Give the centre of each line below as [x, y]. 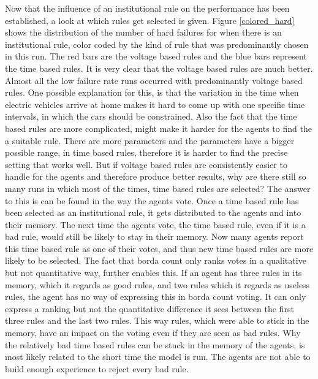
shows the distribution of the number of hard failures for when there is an [143, 32]
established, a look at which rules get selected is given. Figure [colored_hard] [150, 20]
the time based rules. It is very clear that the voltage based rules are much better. [159, 68]
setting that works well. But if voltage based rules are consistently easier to [146, 164]
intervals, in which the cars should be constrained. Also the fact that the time [151, 116]
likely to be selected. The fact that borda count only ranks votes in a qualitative [156, 260]
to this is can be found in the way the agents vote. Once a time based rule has [152, 200]
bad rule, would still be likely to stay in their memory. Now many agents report [154, 236]
